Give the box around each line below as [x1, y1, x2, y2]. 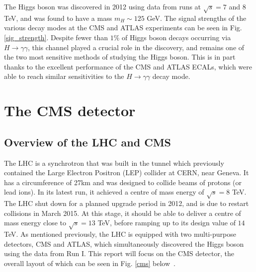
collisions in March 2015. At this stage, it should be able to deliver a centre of [4, 207, 241, 218]
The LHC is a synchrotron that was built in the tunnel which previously [4, 157, 224, 168]
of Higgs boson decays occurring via [121, 32, 231, 42]
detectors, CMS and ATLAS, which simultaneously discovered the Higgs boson [4, 238, 244, 249]
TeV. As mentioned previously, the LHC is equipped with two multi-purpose [4, 229, 236, 239]
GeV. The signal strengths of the [147, 12, 247, 23]
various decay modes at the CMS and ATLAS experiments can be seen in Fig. [4, 22, 242, 33]
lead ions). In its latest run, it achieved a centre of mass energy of [4, 187, 204, 197]
